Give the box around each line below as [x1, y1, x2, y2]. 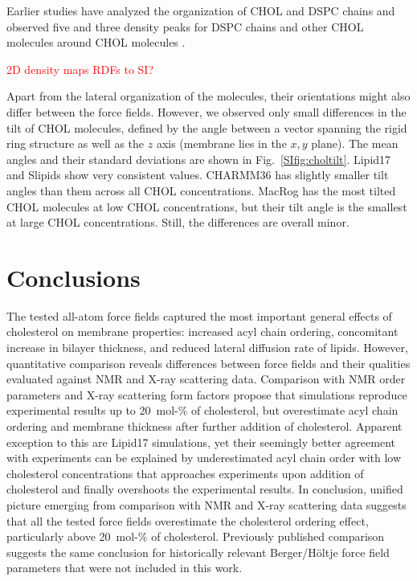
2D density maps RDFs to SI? [6, 60, 154, 77]
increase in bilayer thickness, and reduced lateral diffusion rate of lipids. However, [6, 339, 408, 356]
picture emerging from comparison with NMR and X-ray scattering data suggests [6, 496, 407, 513]
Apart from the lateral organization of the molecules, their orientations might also [6, 88, 411, 104]
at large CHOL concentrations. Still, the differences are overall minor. [6, 214, 350, 231]
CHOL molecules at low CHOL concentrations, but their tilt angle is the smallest [6, 198, 407, 215]
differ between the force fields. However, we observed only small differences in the [6, 103, 407, 120]
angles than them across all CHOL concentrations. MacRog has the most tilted [6, 182, 396, 198]
